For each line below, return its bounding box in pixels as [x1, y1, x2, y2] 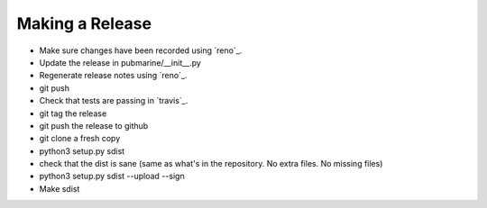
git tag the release [39, 108, 107, 119]
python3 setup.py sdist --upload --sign [39, 171, 185, 182]
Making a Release [16, 14, 152, 33]
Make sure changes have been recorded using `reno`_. [39, 45, 243, 56]
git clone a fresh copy [39, 133, 121, 144]
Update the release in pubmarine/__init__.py [39, 57, 202, 68]
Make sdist [39, 183, 80, 194]
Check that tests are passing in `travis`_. [39, 95, 188, 106]
